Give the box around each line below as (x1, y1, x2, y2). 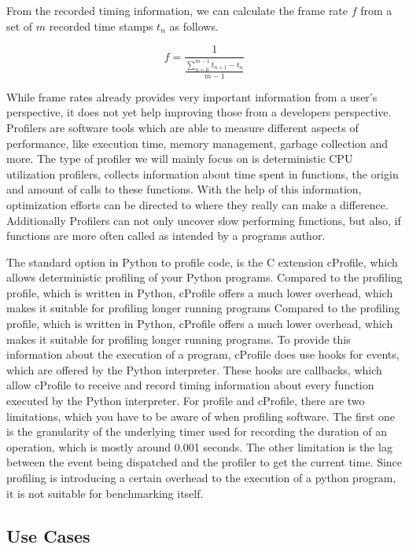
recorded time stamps (49, 17, 153, 34)
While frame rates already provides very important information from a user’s (6, 88, 378, 105)
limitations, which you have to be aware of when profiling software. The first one (6, 407, 395, 424)
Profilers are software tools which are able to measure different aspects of (6, 119, 359, 135)
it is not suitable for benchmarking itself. (6, 485, 204, 501)
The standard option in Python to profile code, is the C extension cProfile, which (6, 253, 398, 270)
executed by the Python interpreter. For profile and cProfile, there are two (6, 392, 365, 409)
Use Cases (6, 523, 90, 547)
